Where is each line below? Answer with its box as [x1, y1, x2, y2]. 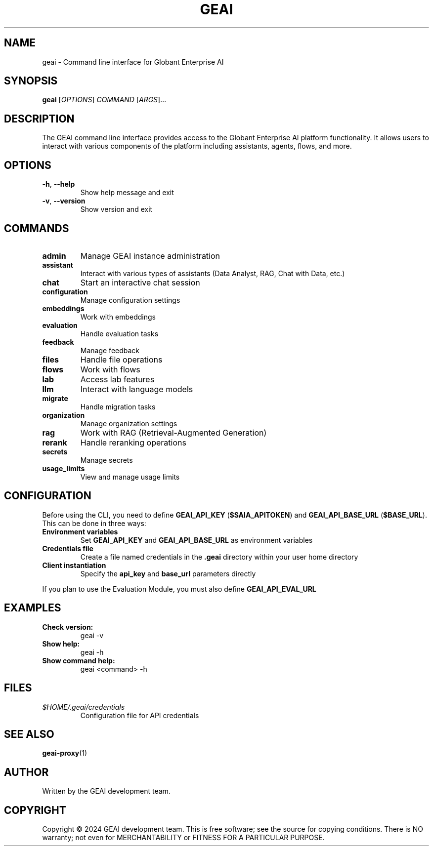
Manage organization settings [80, 419, 177, 428]
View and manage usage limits [80, 472, 180, 481]
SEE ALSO [4, 728, 54, 740]
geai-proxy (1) [42, 749, 87, 758]
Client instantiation [42, 561, 106, 569]
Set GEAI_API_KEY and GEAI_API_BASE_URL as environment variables [80, 535, 313, 544]
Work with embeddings [80, 312, 156, 321]
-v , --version [42, 197, 86, 205]
